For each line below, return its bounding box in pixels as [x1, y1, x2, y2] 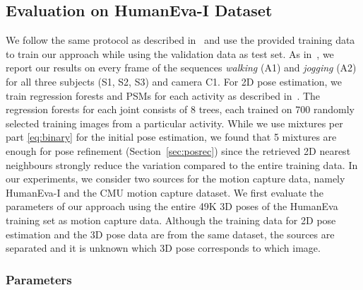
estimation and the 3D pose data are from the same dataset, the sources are [6, 226, 335, 241]
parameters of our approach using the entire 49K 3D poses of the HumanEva [6, 199, 338, 214]
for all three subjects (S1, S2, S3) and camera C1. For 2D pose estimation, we [6, 74, 343, 88]
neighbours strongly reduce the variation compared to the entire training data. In [6, 157, 358, 172]
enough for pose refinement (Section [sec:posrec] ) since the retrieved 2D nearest [6, 143, 351, 158]
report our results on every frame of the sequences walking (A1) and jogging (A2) [6, 60, 357, 75]
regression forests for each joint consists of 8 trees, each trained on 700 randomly [6, 102, 355, 117]
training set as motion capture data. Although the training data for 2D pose [6, 212, 336, 227]
